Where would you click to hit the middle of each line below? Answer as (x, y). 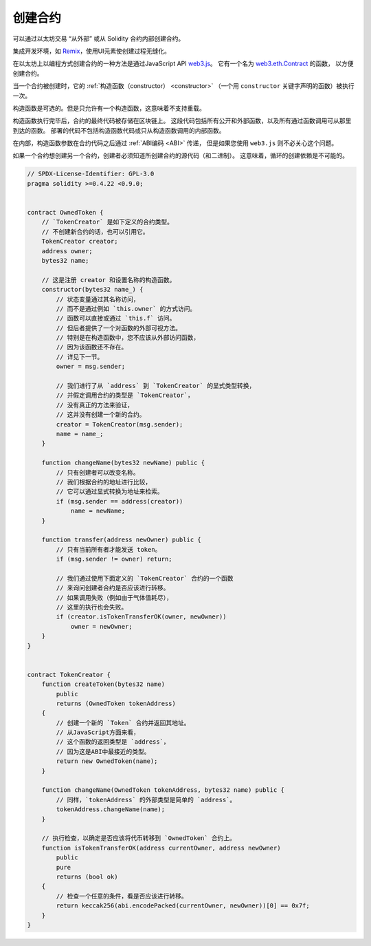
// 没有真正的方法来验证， (95, 405)
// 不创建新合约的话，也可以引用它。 (95, 232)
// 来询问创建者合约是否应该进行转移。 (113, 588)
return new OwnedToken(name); (107, 761)
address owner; (67, 251)
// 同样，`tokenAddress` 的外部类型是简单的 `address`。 (146, 799)
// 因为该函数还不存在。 (92, 347)
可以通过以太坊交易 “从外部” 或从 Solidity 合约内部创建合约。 (99, 39)
